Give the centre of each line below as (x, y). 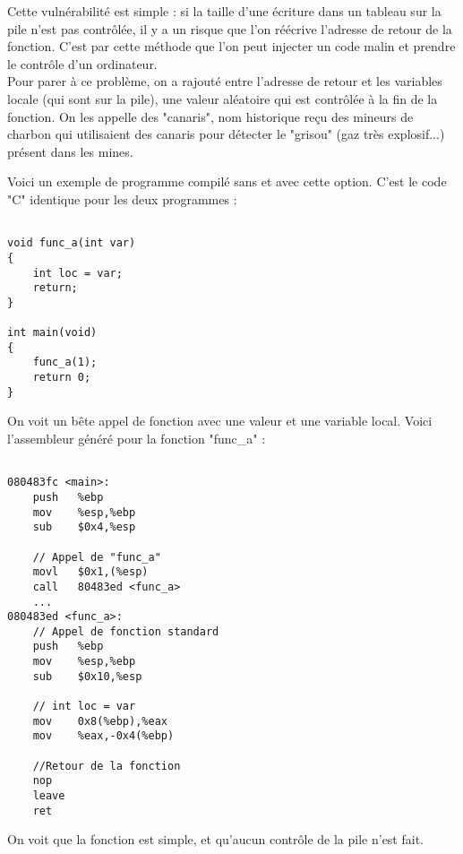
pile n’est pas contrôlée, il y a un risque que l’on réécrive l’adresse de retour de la (230, 28)
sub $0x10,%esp (87, 676)
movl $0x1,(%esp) (90, 572)
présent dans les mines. (70, 151)
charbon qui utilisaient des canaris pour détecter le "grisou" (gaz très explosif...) (226, 134)
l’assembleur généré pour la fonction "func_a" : (137, 438)
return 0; (62, 378)
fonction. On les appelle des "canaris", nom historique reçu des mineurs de (210, 116)
